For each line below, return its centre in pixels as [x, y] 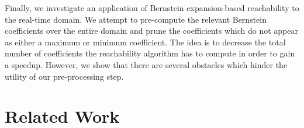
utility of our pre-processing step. [64, 76]
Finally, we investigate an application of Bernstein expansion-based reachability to [152, 8]
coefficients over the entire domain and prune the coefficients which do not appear [151, 31]
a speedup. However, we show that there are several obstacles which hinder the [146, 64]
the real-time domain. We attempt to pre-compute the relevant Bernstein [136, 19]
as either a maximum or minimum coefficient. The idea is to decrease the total [145, 42]
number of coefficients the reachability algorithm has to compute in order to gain [150, 53]
